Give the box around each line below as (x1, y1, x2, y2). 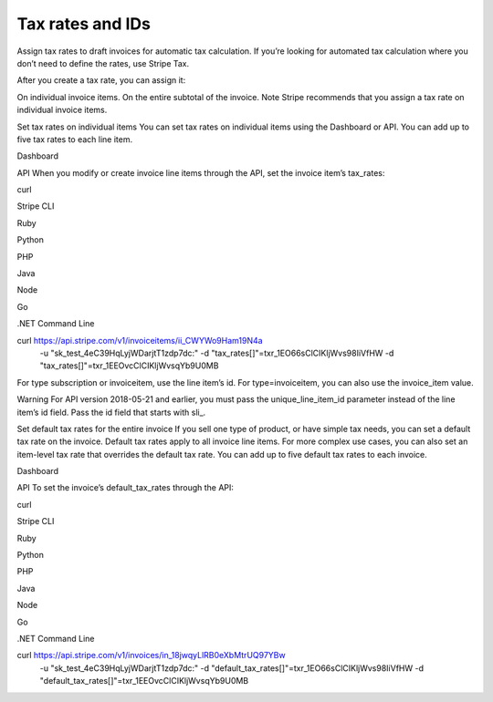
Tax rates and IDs (16, 14, 151, 34)
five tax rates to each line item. (16, 133, 133, 145)
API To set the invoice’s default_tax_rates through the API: (16, 482, 235, 493)
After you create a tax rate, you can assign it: (16, 75, 186, 86)
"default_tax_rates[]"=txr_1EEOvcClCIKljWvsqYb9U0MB (39, 676, 249, 687)
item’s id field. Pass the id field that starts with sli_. (16, 407, 206, 418)
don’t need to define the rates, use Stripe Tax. (16, 57, 190, 68)
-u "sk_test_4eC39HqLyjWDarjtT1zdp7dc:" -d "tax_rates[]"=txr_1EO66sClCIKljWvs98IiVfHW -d (39, 347, 394, 358)
